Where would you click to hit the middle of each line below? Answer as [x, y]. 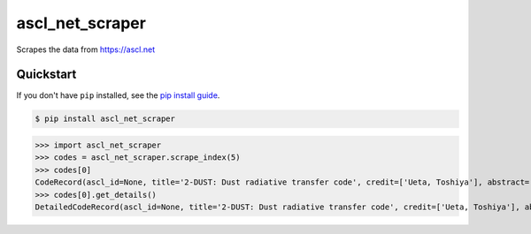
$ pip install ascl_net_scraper [105, 119]
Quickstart [46, 75]
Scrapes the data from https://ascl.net [86, 49]
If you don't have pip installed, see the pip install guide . [118, 95]
